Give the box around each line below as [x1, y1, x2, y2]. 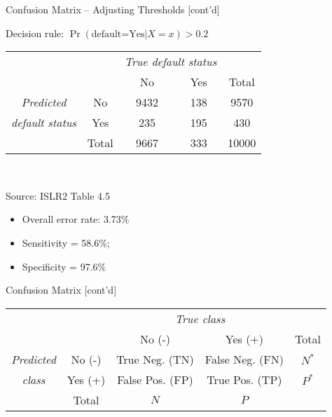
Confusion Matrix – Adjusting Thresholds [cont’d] [6, 2, 220, 16]
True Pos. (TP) [207, 371, 282, 388]
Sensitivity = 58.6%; [22, 235, 110, 249]
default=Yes [91, 29, 145, 39]
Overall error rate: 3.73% [22, 212, 130, 226]
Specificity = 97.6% [22, 259, 106, 273]
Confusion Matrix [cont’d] [6, 282, 117, 297]
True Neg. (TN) [116, 350, 194, 367]
